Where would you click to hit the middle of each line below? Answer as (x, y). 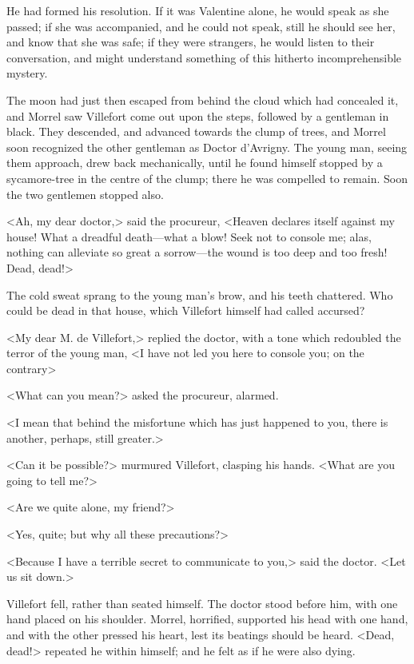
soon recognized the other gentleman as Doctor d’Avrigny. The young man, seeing (207, 147)
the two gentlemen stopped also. (85, 194)
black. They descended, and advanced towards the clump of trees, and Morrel (196, 131)
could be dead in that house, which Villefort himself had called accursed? (186, 310)
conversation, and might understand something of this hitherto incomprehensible (204, 57)
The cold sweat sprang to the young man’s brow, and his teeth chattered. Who (200, 294)
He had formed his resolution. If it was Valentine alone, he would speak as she (198, 10)
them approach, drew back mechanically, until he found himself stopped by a (195, 163)
